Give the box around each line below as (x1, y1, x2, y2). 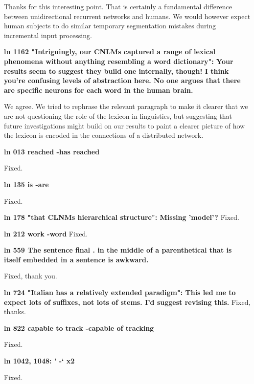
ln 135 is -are (4, 179, 49, 189)
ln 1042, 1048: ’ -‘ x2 (4, 356, 75, 366)
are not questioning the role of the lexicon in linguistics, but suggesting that (4, 110, 232, 121)
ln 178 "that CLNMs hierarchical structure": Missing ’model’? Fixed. (4, 212, 239, 222)
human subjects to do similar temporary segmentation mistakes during (4, 21, 216, 31)
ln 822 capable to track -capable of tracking (4, 322, 154, 333)
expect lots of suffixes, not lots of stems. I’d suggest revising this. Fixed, (4, 297, 251, 307)
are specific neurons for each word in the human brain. (4, 85, 193, 95)
